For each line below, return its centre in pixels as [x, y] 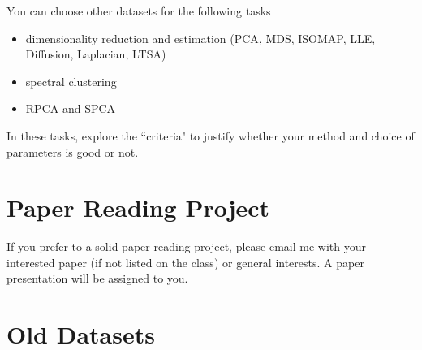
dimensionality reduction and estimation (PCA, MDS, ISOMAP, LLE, [200, 38]
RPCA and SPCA [71, 108]
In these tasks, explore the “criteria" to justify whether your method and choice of [211, 135]
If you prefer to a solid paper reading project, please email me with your [186, 246]
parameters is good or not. [73, 151]
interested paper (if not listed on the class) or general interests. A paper [185, 262]
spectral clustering [71, 81]
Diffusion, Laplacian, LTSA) [96, 54]
